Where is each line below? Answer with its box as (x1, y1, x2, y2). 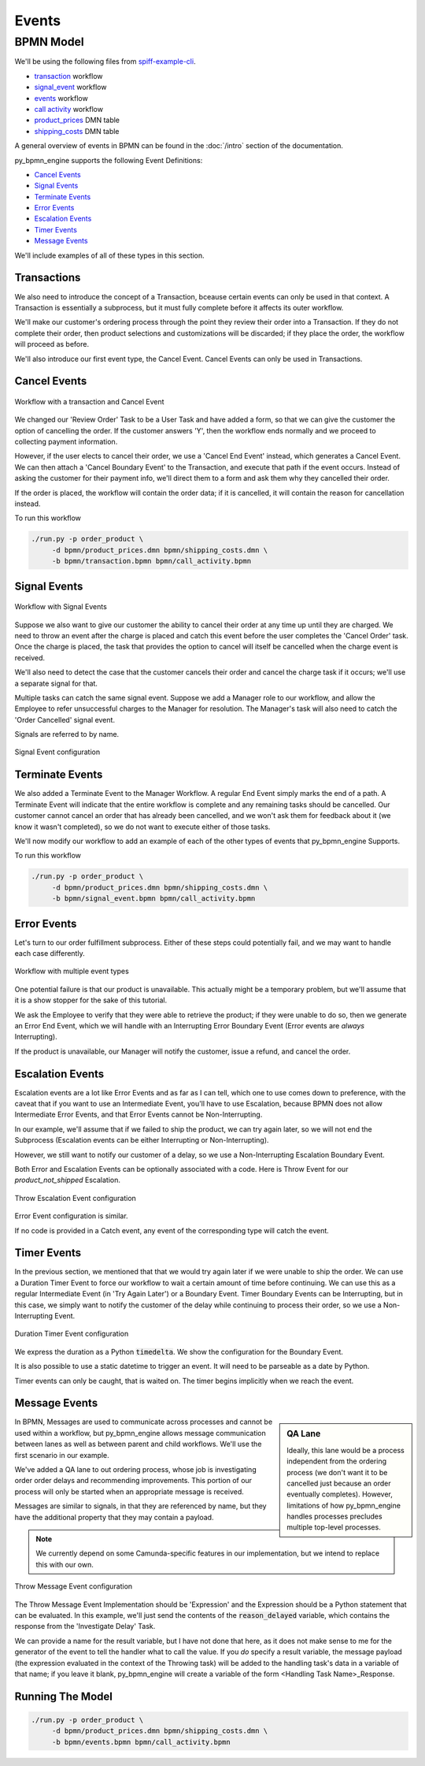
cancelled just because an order (286, 1478, 391, 1488)
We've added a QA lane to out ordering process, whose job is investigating (14, 1465, 257, 1474)
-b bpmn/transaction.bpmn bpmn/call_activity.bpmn (51, 556, 252, 566)
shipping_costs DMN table (34, 126, 120, 136)
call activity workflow (34, 104, 104, 113)
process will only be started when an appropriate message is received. (14, 1486, 244, 1496)
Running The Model (14, 1690, 113, 1703)
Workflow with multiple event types (14, 966, 129, 976)
